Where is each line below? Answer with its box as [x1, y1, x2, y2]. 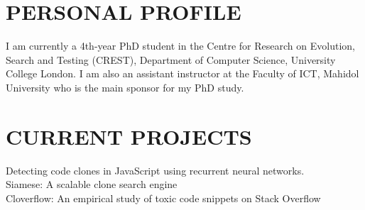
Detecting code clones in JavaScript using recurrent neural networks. [6, 162, 305, 177]
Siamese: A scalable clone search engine [6, 177, 178, 192]
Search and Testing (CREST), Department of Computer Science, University [6, 52, 336, 67]
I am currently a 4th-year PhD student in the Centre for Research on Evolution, [6, 38, 355, 53]
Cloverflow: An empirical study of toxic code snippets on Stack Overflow [6, 190, 321, 205]
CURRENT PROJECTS [6, 121, 252, 150]
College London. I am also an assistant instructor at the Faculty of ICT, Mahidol [6, 66, 359, 81]
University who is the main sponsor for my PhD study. [6, 79, 244, 94]
